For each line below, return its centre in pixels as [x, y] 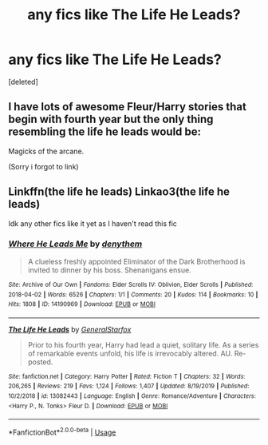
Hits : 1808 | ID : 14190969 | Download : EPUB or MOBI [82, 304]
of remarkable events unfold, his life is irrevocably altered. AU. [130, 353]
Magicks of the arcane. [46, 151]
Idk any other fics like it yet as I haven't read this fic [93, 223]
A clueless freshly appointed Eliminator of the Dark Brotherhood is [136, 261]
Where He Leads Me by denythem [75, 244]
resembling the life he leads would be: [105, 132]
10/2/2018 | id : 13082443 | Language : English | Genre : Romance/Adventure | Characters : [132, 396]
